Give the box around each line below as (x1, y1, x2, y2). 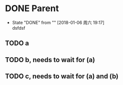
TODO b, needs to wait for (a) (5, 55, 95, 64)
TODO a (5, 39, 29, 48)
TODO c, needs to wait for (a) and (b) (5, 72, 119, 81)
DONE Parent (5, 3, 59, 14)
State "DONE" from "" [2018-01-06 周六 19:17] (12, 19, 105, 25)
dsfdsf (12, 25, 25, 31)
